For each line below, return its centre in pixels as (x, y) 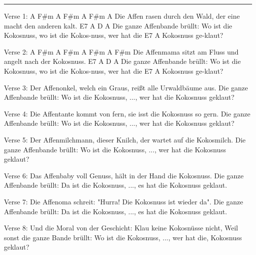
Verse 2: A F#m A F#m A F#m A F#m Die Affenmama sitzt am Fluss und (121, 51)
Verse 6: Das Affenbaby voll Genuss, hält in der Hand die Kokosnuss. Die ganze (124, 175)
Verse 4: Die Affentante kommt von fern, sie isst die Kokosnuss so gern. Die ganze (127, 113)
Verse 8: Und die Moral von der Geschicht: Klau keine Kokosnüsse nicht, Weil (121, 228)
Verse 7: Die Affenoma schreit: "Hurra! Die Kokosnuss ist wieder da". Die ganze (124, 201)
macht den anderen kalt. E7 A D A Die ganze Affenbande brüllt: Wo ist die (118, 25)
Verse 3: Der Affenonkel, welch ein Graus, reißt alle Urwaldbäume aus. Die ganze (126, 87)
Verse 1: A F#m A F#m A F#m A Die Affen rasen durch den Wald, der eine (122, 16)
